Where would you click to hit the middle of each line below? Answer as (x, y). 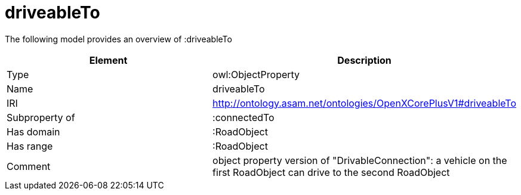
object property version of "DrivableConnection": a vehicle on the (360, 160)
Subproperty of (41, 117)
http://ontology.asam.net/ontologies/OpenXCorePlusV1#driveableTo (364, 103)
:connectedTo (243, 117)
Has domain (33, 131)
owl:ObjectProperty (256, 74)
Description (364, 60)
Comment (29, 166)
